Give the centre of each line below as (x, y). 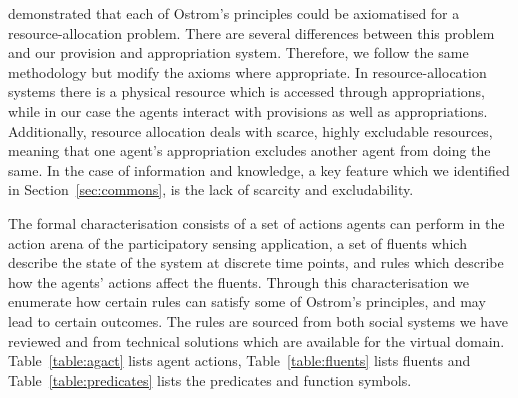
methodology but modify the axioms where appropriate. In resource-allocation (247, 71)
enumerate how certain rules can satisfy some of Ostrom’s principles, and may (247, 301)
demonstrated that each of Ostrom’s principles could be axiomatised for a (234, 13)
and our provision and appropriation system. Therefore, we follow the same (238, 52)
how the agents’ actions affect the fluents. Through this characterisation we (238, 281)
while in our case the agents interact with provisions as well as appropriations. (248, 110)
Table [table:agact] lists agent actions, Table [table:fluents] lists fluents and (239, 360)
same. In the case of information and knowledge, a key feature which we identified (259, 169)
